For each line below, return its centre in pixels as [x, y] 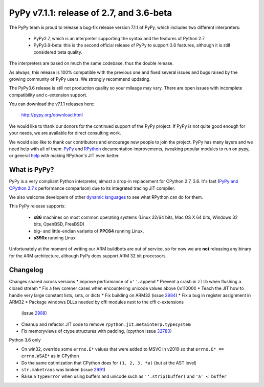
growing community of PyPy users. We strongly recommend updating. [80, 79]
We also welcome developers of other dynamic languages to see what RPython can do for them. [106, 197]
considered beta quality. [58, 52]
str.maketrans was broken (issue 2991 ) [63, 370]
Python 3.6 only [25, 340]
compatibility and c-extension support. [48, 95]
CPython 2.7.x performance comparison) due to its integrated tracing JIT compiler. [92, 188]
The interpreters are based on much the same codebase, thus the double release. [91, 63]
